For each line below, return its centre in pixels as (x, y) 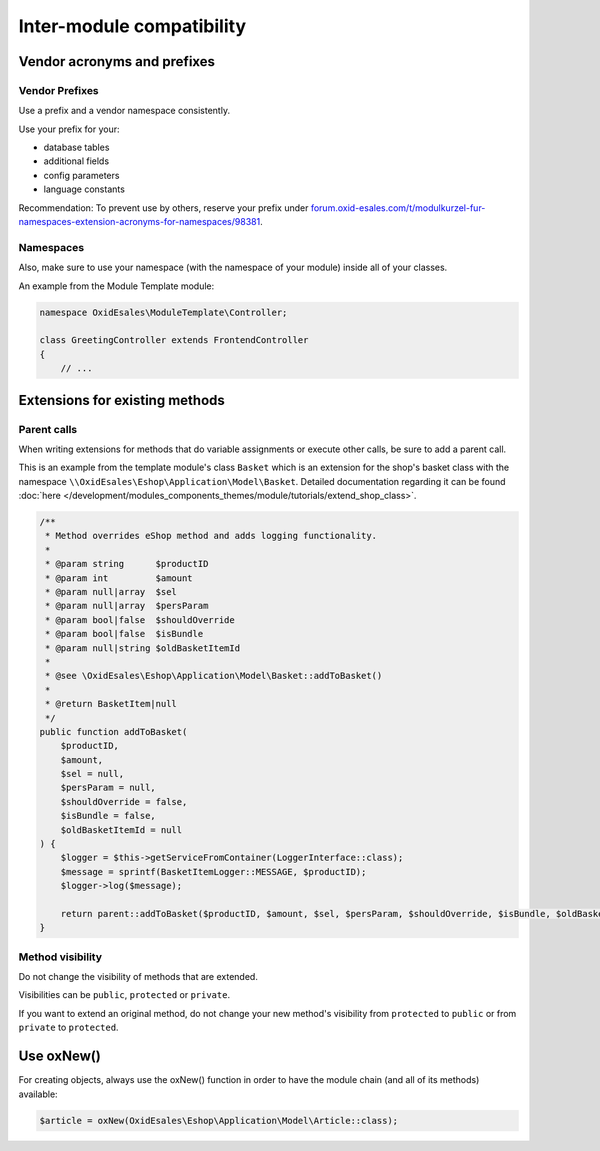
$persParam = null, (108, 788)
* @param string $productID (127, 564)
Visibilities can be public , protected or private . (124, 995)
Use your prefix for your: (69, 129)
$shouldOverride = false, (124, 801)
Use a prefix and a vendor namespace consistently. (124, 111)
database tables (76, 147)
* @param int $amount (119, 578)
